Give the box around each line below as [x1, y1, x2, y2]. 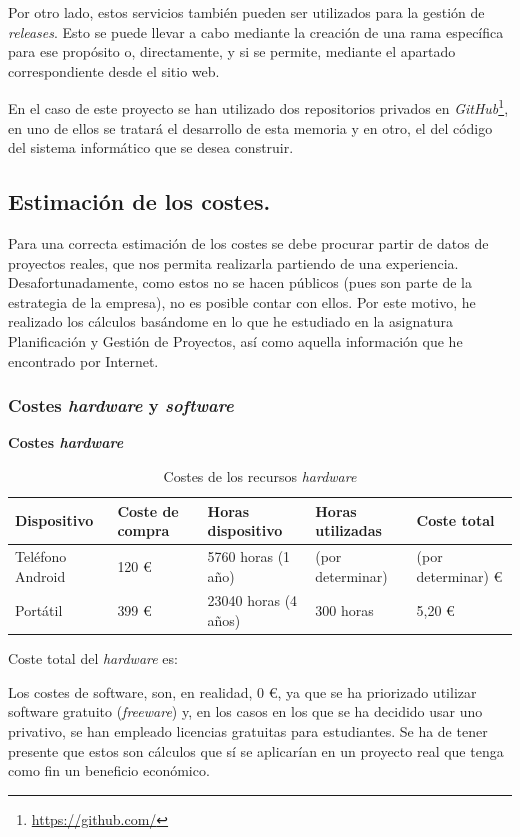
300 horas [315, 600, 374, 621]
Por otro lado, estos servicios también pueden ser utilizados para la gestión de [8, 2, 485, 22]
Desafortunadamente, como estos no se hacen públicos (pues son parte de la [8, 272, 472, 293]
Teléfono [15, 546, 67, 567]
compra [117, 520, 170, 541]
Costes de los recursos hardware [163, 465, 357, 486]
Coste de [117, 500, 179, 521]
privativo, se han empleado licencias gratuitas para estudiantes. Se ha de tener [8, 720, 488, 741]
